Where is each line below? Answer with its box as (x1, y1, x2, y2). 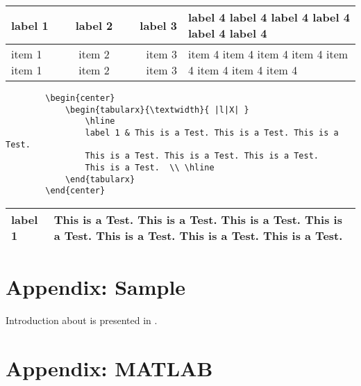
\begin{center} (45, 93, 115, 103)
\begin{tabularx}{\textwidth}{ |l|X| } (65, 104, 249, 115)
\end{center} (45, 186, 106, 196)
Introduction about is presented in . (6, 313, 158, 328)
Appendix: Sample (6, 273, 186, 301)
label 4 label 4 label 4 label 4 (188, 9, 350, 25)
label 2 (75, 17, 113, 33)
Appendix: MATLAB (6, 353, 213, 382)
